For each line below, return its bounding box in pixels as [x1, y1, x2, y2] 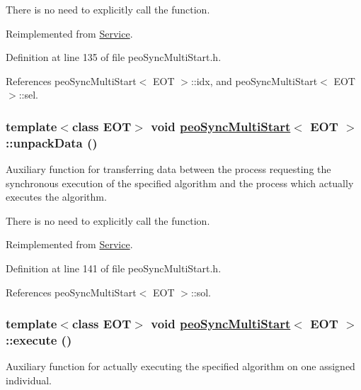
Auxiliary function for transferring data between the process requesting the [6, 162, 331, 177]
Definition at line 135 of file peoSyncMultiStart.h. [6, 50, 222, 65]
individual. [6, 373, 52, 387]
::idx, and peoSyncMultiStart [190, 73, 318, 88]
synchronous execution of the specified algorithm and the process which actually [6, 175, 354, 190]
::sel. [18, 87, 38, 102]
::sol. [190, 284, 211, 299]
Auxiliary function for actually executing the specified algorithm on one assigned [6, 359, 355, 374]
